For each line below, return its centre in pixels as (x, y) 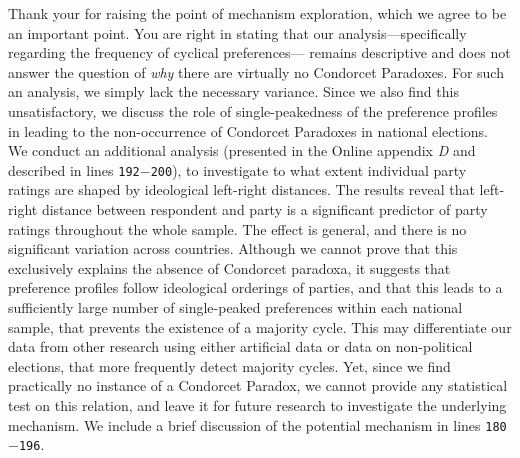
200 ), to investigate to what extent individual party (308, 169)
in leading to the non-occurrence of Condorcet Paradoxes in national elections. (248, 130)
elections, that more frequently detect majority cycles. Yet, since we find (229, 365)
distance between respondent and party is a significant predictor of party (264, 209)
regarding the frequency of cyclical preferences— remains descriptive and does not (259, 52)
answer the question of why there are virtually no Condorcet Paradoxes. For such (256, 71)
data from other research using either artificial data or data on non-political (240, 346)
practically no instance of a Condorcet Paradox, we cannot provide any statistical (258, 385)
